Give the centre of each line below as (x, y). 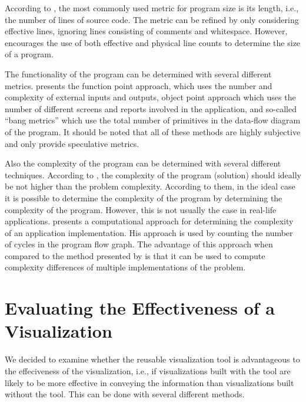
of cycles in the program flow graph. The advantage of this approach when (139, 244)
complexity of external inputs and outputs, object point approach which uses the (150, 97)
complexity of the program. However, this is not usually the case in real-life (141, 209)
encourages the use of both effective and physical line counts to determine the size (153, 42)
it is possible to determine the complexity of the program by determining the (144, 197)
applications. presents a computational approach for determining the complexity (149, 221)
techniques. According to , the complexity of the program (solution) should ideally (153, 174)
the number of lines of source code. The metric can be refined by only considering (152, 19)
